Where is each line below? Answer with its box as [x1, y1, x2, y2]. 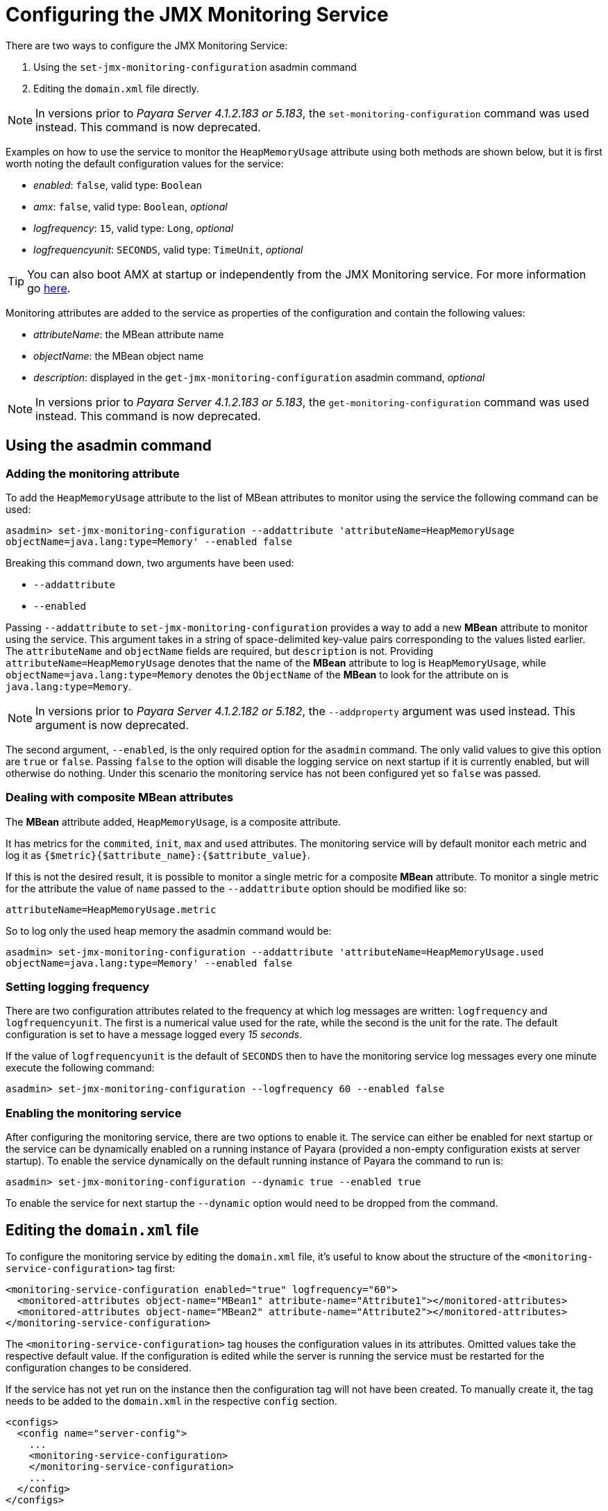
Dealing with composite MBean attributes [6, 790, 234, 805]
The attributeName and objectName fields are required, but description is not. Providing [6, 644, 434, 657]
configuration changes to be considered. [6, 1362, 192, 1374]
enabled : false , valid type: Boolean [33, 178, 203, 191]
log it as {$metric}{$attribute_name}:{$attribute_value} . [6, 849, 310, 861]
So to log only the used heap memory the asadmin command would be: [6, 924, 332, 937]
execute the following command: [6, 1062, 155, 1074]
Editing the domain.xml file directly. [33, 82, 199, 94]
